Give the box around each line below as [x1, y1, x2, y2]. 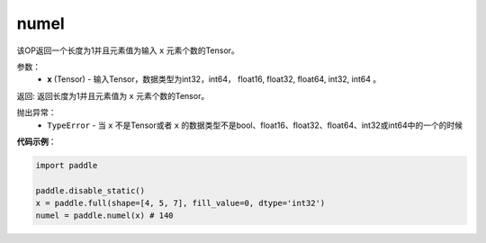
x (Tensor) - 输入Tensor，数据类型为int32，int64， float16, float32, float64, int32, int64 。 [47, 74, 382, 85]
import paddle [35, 160, 98, 170]
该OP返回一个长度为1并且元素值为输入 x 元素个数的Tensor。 [16, 45, 240, 56]
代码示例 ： [16, 136, 57, 147]
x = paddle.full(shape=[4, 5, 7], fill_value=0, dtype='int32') [35, 198, 326, 209]
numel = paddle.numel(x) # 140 [35, 211, 175, 220]
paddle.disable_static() [35, 185, 146, 195]
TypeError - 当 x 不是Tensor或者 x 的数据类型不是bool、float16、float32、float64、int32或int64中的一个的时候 [47, 120, 463, 130]
